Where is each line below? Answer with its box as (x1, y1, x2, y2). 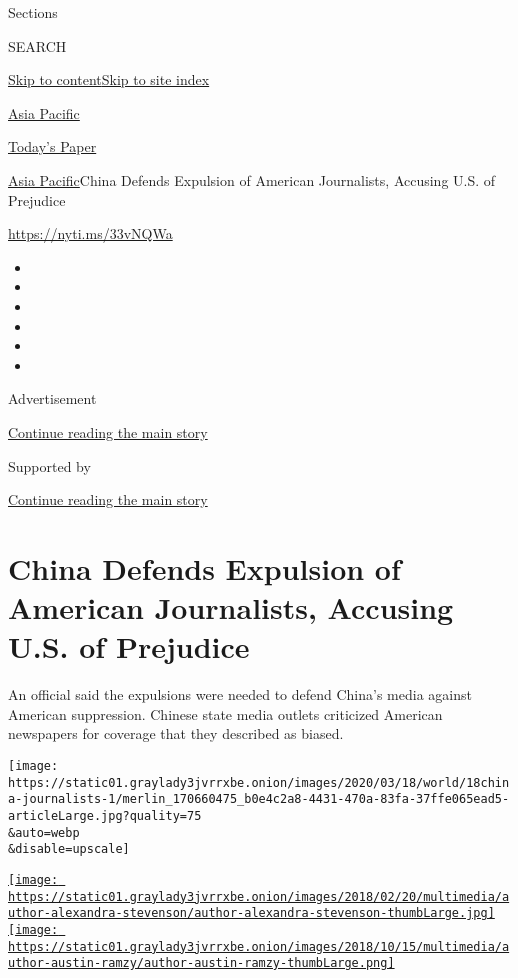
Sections (8, 2, 58, 22)
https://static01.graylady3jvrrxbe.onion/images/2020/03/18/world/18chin (8, 775, 510, 790)
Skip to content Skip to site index (8, 69, 210, 90)
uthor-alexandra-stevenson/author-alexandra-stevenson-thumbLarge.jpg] (8, 906, 495, 921)
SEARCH (8, 35, 67, 56)
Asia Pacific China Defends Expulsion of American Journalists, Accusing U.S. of (8, 169, 496, 190)
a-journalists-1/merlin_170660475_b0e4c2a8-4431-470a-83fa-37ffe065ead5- (8, 792, 510, 807)
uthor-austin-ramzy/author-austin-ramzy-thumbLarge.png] (8, 956, 395, 971)
